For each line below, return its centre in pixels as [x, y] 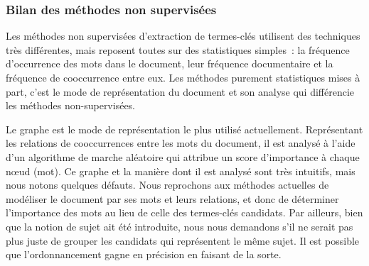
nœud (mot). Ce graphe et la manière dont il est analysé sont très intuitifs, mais [181, 171]
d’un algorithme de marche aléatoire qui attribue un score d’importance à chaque [183, 156]
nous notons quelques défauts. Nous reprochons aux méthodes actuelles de [167, 185]
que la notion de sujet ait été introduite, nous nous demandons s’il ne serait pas [180, 226]
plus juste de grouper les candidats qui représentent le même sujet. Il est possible [183, 240]
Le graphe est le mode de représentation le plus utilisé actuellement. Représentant [184, 129]
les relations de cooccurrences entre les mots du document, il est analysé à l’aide [181, 143]
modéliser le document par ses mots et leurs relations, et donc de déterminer [172, 198]
